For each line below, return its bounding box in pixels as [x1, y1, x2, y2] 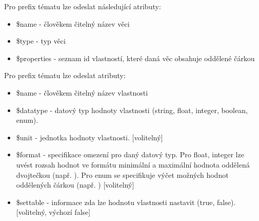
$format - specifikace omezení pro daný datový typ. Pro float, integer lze [16, 149, 244, 160]
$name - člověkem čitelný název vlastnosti [16, 87, 148, 98]
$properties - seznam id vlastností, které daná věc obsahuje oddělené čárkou [16, 52, 255, 63]
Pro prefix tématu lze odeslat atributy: [4, 70, 126, 81]
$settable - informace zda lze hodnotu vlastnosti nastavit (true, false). [16, 196, 236, 207]
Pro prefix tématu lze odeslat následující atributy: [4, 1, 161, 11]
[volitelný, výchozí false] [16, 207, 91, 217]
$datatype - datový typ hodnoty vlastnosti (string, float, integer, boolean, [16, 104, 248, 115]
